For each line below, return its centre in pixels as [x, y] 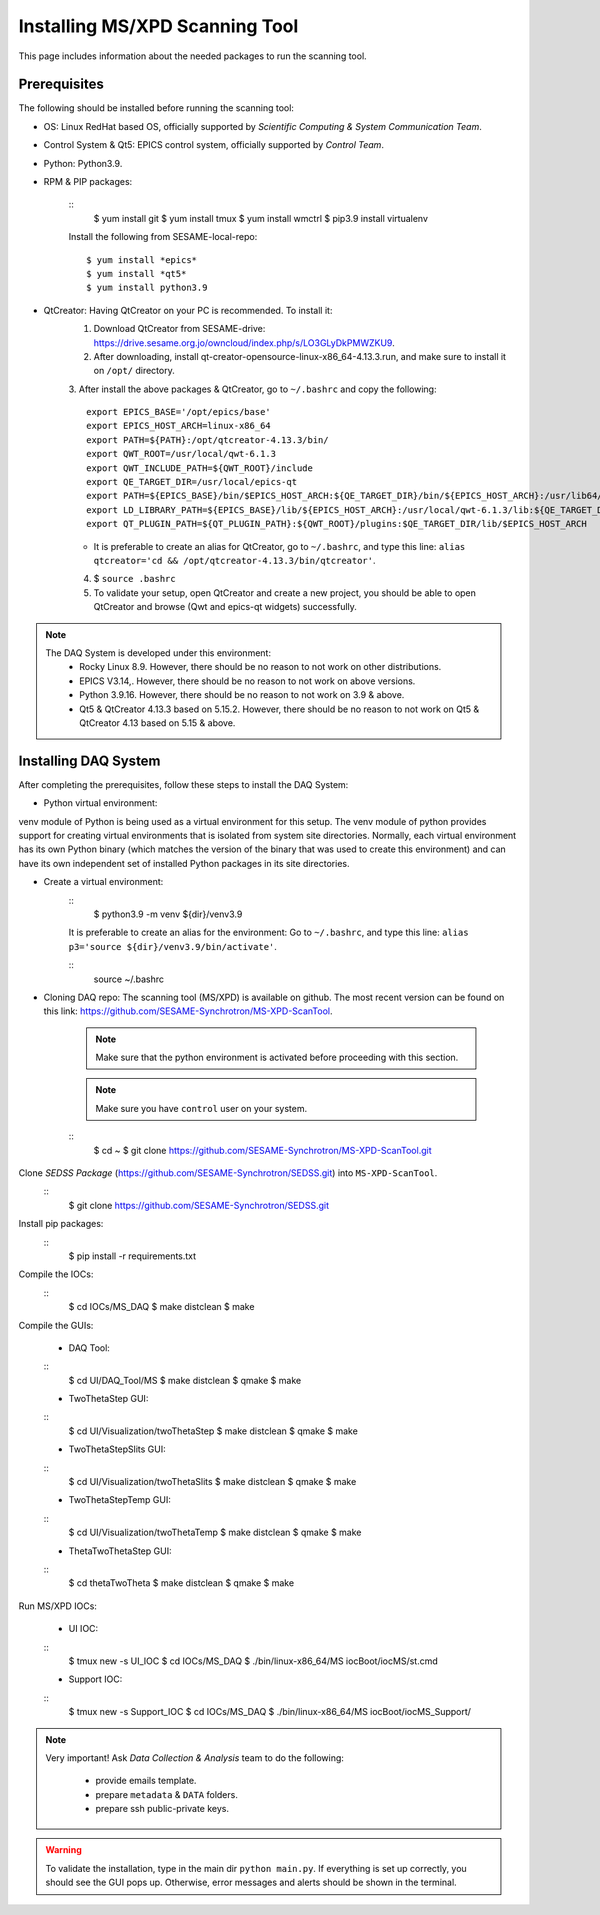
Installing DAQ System [89, 760]
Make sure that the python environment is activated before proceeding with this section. [277, 1057]
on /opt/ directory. [134, 371]
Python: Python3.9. [83, 163]
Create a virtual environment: [103, 882]
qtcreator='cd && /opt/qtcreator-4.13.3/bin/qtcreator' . [234, 560]
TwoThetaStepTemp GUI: [120, 1500]
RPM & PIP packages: [88, 182]
